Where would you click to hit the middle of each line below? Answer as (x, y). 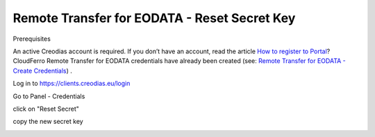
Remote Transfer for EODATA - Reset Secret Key (154, 18)
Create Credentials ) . (43, 71)
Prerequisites (32, 39)
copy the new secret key (48, 122)
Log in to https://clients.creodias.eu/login (72, 84)
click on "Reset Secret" (46, 109)
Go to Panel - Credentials (49, 96)
